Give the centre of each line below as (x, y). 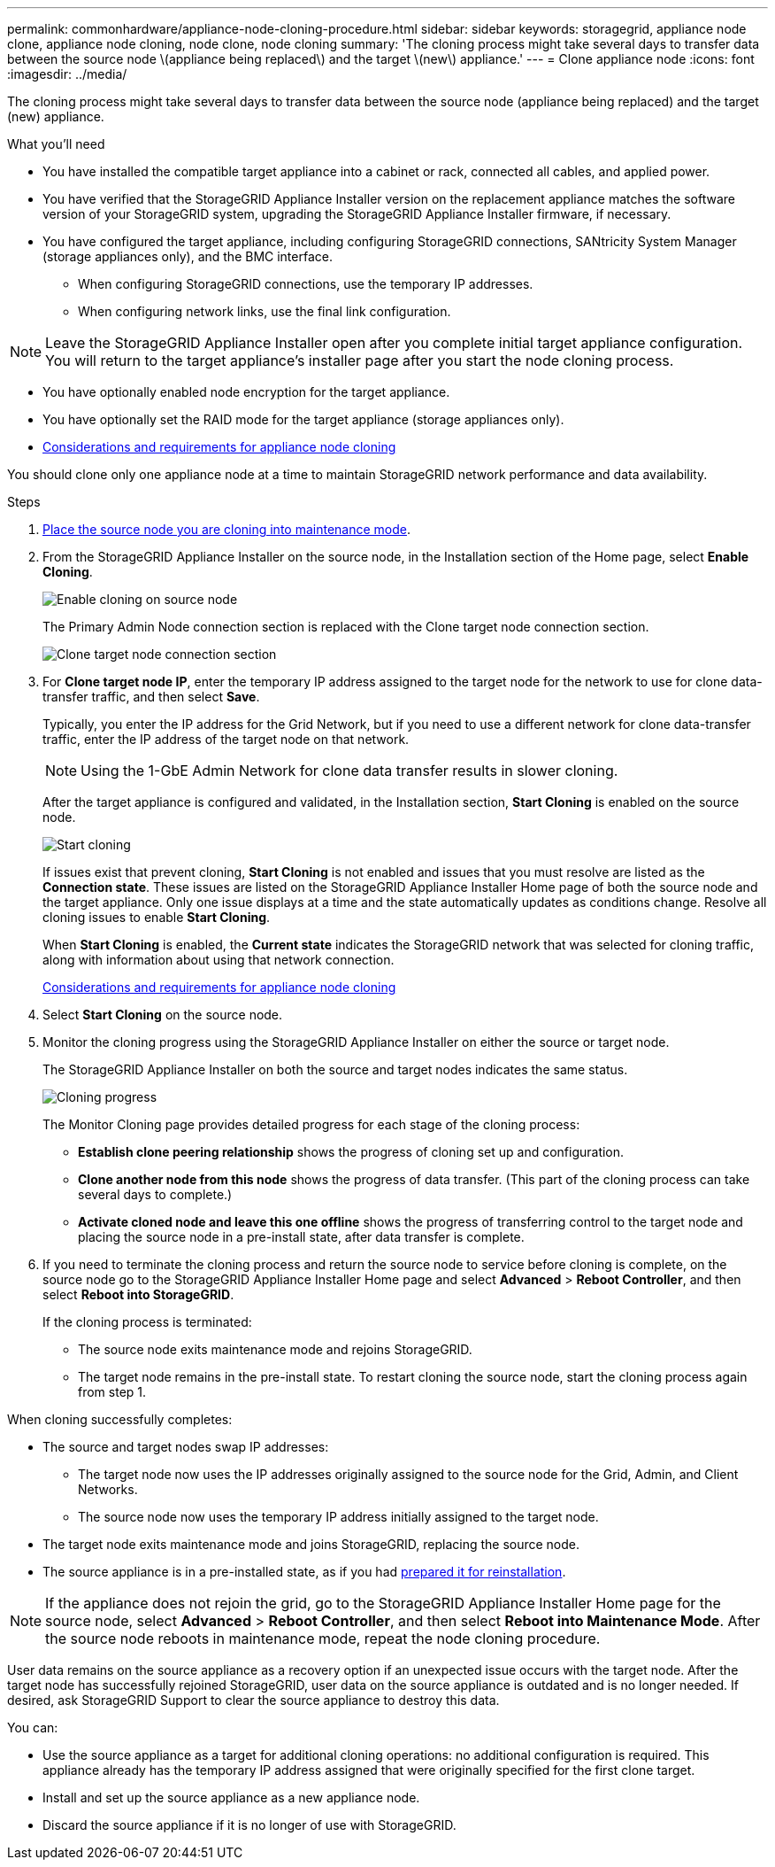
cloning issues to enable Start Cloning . (157, 917)
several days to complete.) (155, 1194)
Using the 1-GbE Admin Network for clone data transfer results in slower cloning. (349, 771)
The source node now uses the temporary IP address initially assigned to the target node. (338, 1517)
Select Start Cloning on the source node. (163, 1015)
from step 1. (112, 1392)
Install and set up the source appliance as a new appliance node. (231, 1797)
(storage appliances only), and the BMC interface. (188, 256)
